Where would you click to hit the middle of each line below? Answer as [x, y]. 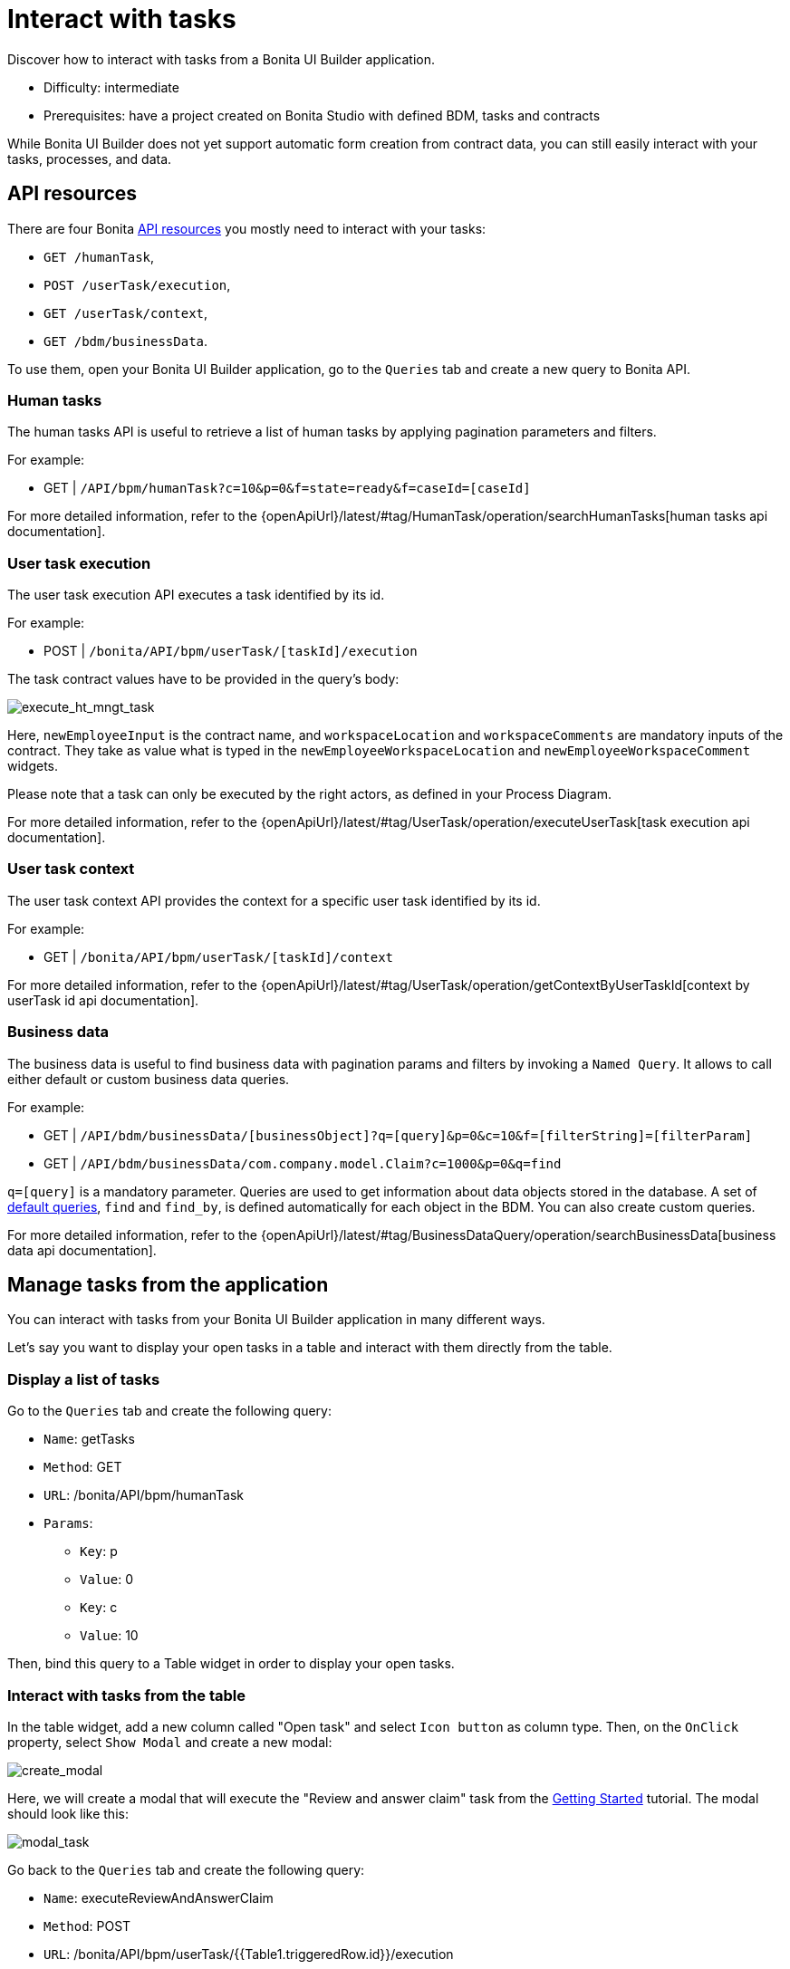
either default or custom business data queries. [149, 1079]
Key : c [99, 1608]
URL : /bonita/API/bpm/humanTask [144, 1495]
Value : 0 [106, 1580]
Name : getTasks [89, 1439]
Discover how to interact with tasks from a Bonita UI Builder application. [222, 59]
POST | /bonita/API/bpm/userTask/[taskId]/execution [231, 651]
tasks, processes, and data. [90, 158]
